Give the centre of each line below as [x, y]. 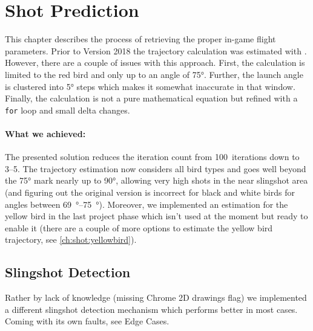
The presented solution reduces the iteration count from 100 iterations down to [152, 157]
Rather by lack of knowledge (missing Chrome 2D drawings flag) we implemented [156, 297]
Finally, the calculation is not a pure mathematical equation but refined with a [151, 98]
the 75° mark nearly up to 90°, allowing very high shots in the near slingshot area [156, 180]
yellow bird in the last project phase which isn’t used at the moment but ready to [156, 216]
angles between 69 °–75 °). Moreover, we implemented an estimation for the [147, 204]
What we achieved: [45, 133]
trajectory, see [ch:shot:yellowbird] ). [71, 239]
